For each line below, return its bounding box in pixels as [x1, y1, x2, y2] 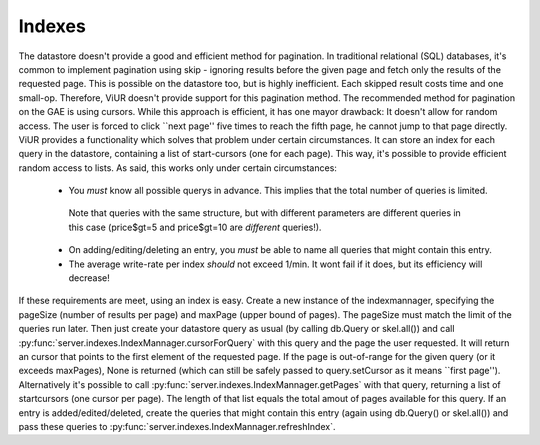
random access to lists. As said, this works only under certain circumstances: [18, 161, 337, 174]
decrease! [68, 272, 110, 284]
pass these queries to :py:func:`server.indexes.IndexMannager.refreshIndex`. [18, 420, 336, 432]
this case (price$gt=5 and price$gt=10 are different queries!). [68, 221, 322, 233]
